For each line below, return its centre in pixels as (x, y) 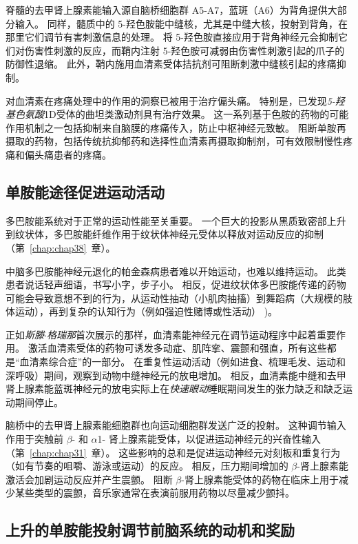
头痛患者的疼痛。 (73, 154)
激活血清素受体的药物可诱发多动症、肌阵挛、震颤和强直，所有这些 (177, 348)
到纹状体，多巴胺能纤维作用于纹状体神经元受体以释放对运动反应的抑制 (165, 234)
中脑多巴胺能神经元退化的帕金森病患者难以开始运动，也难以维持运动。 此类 (176, 271)
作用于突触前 (34, 439)
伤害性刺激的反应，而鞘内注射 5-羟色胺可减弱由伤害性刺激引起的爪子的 (185, 50)
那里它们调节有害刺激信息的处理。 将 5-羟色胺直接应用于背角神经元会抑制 (172, 37)
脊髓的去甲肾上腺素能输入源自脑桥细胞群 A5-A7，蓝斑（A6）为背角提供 (167, 10)
